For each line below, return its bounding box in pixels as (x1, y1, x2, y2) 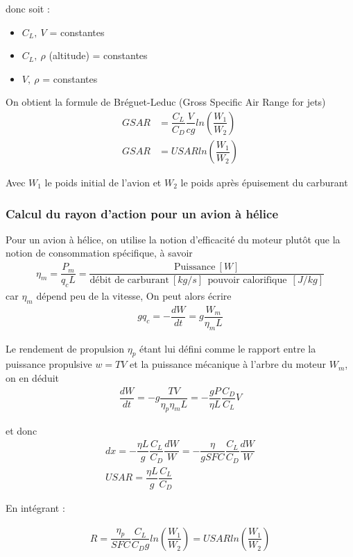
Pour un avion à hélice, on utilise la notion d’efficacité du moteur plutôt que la (6, 232, 341, 246)
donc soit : (6, 1, 50, 15)
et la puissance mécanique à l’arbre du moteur (130, 357, 327, 371)
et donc (6, 423, 37, 438)
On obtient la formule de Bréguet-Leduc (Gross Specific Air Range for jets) (6, 95, 326, 109)
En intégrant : (6, 501, 65, 515)
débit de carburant (89, 275, 169, 286)
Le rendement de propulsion (6, 341, 125, 355)
